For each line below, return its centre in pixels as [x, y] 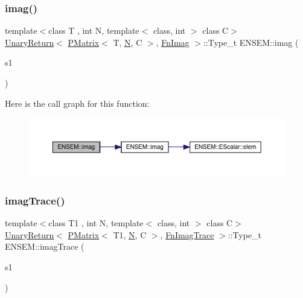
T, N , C [128, 42]
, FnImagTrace [187, 234]
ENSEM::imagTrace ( [45, 246]
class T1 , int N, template [96, 223]
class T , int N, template [94, 30]
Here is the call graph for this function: [77, 103]
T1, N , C [130, 234]
